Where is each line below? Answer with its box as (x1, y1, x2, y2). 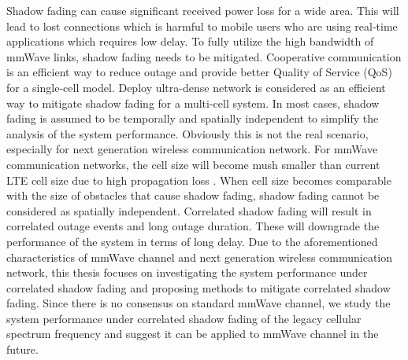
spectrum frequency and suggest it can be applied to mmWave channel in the (6, 325, 379, 342)
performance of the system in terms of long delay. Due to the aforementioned (6, 233, 378, 249)
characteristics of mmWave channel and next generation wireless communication (6, 248, 393, 265)
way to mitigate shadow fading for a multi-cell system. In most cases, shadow (6, 94, 380, 111)
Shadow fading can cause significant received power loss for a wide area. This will (6, 2, 399, 18)
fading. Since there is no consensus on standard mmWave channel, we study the (6, 295, 391, 311)
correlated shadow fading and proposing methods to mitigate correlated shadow (6, 279, 391, 296)
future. (6, 341, 39, 358)
